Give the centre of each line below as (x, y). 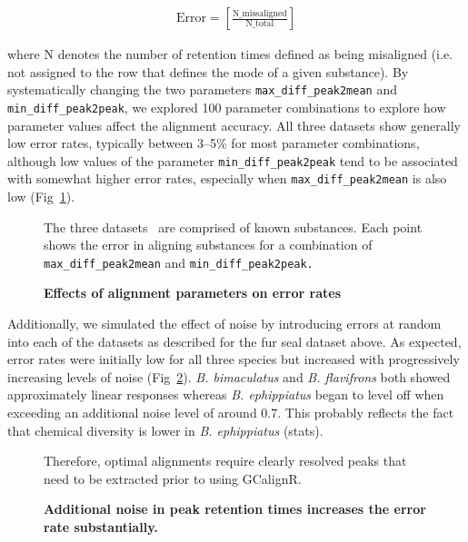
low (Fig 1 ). (41, 197)
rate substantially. (101, 527)
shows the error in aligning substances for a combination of (208, 245)
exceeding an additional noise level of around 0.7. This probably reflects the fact (231, 413)
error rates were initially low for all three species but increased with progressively (234, 359)
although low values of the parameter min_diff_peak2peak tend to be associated (233, 160)
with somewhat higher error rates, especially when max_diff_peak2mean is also (227, 178)
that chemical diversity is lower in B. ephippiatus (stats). (165, 430)
